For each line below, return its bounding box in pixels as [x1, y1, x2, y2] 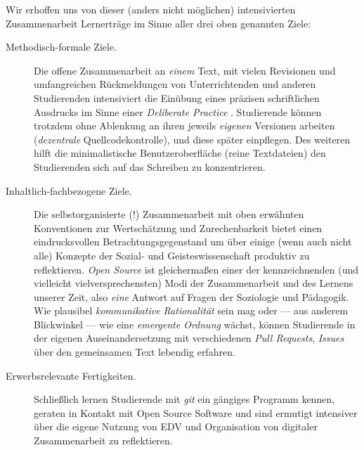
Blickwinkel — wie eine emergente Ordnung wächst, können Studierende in [34, 316, 356, 331]
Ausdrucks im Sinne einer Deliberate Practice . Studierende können [34, 104, 322, 119]
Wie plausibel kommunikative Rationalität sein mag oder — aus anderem [34, 303, 349, 318]
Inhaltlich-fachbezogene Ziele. [6, 183, 132, 198]
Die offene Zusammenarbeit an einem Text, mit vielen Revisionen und [34, 63, 336, 77]
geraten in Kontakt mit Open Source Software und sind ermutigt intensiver [34, 405, 358, 420]
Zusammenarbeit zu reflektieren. [34, 433, 173, 448]
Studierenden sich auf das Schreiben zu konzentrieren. [34, 159, 266, 174]
